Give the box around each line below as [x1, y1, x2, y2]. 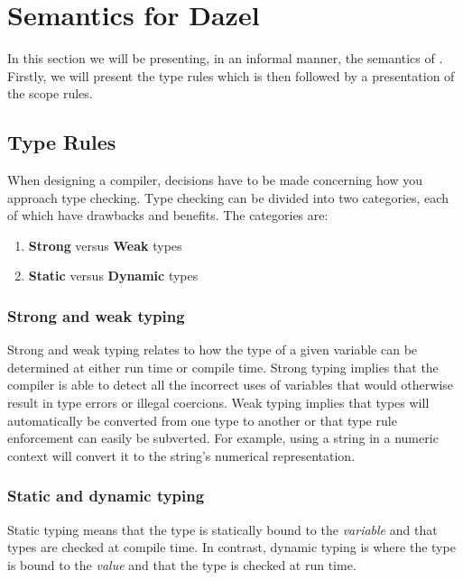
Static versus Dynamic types [28, 266, 199, 285]
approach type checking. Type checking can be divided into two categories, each [7, 188, 449, 207]
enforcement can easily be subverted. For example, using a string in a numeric [7, 428, 439, 447]
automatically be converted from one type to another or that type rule [7, 410, 397, 429]
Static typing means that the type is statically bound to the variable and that [7, 520, 438, 539]
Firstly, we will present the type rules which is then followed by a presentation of [7, 66, 455, 85]
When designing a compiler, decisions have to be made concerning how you [7, 170, 422, 189]
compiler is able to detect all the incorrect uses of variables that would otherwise [7, 375, 454, 394]
